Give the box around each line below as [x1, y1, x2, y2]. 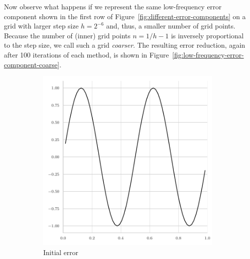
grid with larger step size [4, 21, 79, 31]
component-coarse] [4, 59, 59, 69]
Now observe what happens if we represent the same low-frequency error [4, 1, 222, 11]
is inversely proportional [171, 30, 244, 40]
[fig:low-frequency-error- [172, 49, 244, 59]
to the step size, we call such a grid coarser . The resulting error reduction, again [4, 40, 246, 50]
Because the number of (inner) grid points [4, 30, 131, 40]
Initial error [43, 247, 79, 257]
